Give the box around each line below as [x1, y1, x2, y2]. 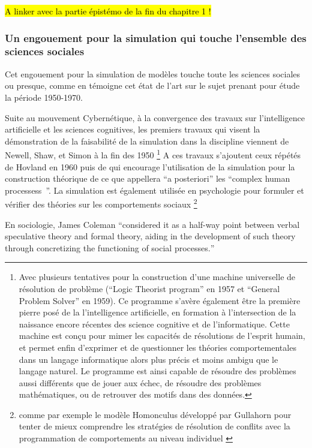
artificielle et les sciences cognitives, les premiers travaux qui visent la [5, 123, 260, 136]
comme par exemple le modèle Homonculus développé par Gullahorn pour [19, 408, 292, 420]
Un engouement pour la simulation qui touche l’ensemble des [5, 30, 307, 45]
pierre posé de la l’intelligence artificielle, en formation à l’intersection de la [19, 306, 296, 318]
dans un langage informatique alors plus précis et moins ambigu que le [19, 353, 278, 365]
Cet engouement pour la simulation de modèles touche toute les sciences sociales [5, 67, 301, 80]
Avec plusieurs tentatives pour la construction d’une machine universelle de [19, 270, 296, 283]
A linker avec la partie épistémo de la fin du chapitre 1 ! [5, 5, 211, 17]
